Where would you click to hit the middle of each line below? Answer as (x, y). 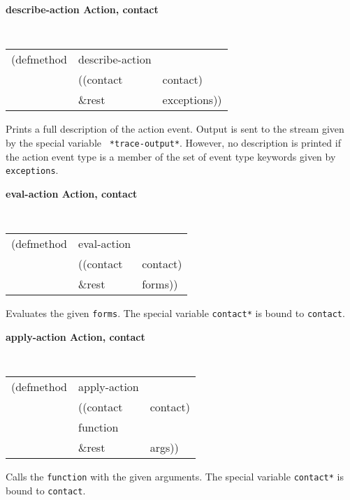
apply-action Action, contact (75, 336)
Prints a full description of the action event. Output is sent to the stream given (175, 129)
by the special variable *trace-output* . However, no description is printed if (173, 142)
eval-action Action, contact (72, 193)
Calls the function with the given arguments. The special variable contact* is (175, 476)
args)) (164, 447)
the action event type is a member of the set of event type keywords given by (171, 156)
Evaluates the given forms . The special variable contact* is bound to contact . (175, 313)
